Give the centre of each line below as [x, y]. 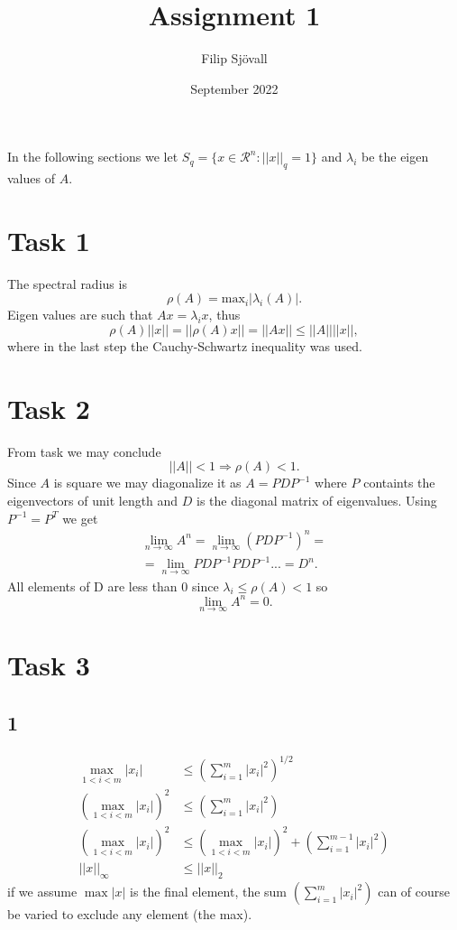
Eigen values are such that [80, 315]
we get [80, 518]
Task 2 [49, 408]
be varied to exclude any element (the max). [130, 914]
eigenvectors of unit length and [93, 500]
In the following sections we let [93, 157]
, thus [224, 315]
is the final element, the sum [209, 892]
